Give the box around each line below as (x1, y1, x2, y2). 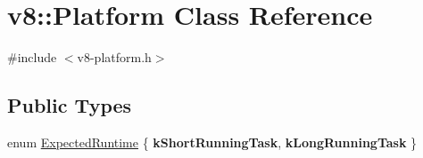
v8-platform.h (77, 48, 152, 67)
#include (7, 48, 57, 67)
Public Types (7, 91, 132, 119)
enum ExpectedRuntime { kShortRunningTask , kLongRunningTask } (7, 132, 418, 151)
